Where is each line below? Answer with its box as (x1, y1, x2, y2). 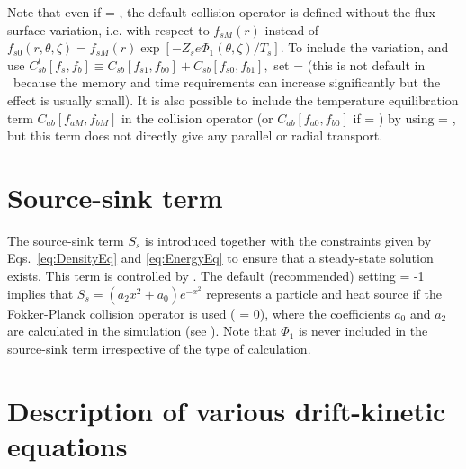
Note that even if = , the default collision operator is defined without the (7, 3, 411, 21)
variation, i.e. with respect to (49, 20, 210, 39)
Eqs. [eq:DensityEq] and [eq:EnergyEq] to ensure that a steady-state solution (7, 248, 434, 267)
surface (7, 20, 46, 39)
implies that (7, 284, 74, 302)
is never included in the (298, 321, 428, 340)
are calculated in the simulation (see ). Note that (7, 321, 277, 340)
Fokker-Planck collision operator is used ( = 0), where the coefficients (7, 303, 390, 322)
